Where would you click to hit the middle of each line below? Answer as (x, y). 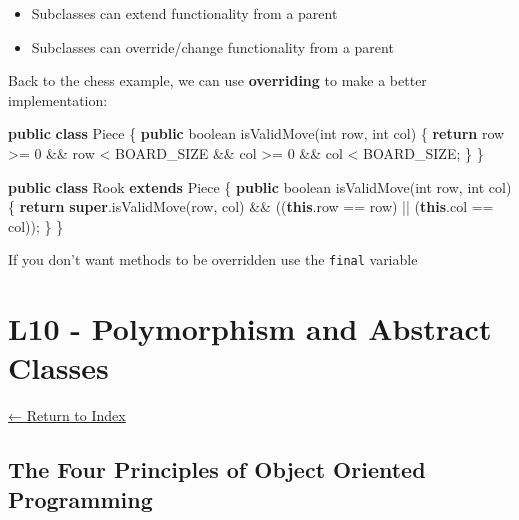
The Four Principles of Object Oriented (217, 469)
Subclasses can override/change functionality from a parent (212, 46)
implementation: (58, 99)
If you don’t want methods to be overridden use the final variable (213, 259)
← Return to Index (67, 415)
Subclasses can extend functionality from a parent (184, 13)
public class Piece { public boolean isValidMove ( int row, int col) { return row (256, 133)
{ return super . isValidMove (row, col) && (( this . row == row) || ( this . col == (251, 206)
